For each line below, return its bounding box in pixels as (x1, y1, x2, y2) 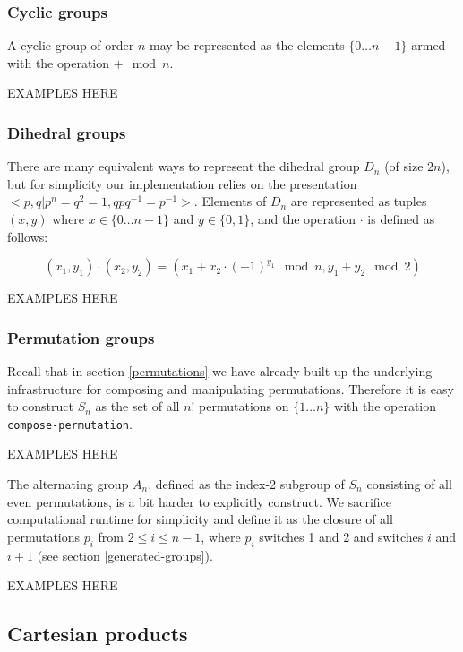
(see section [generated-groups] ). (37, 545, 213, 564)
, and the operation (250, 210, 356, 227)
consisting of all (366, 475, 452, 493)
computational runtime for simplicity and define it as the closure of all (7, 510, 393, 528)
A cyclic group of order (7, 36, 134, 55)
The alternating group (7, 475, 129, 493)
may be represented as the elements (150, 36, 345, 55)
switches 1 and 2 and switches (259, 527, 424, 545)
